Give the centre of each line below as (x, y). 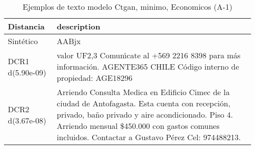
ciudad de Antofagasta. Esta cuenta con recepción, (143, 103)
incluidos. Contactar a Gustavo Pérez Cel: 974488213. (149, 137)
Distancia (26, 26)
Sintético (23, 41)
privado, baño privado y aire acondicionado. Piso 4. (145, 114)
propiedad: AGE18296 (94, 78)
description (78, 26)
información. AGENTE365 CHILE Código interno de (148, 66)
